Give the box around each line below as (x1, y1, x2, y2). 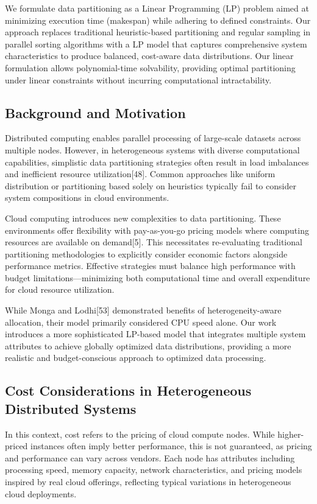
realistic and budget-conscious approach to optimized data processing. (5, 351, 266, 364)
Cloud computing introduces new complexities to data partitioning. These (5, 211, 281, 224)
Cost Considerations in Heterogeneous (5, 381, 252, 400)
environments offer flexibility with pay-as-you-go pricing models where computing (5, 223, 309, 236)
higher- (277, 427, 304, 440)
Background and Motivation (5, 103, 186, 122)
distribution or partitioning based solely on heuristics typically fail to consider (5, 179, 296, 192)
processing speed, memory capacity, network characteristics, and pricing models (5, 463, 302, 476)
